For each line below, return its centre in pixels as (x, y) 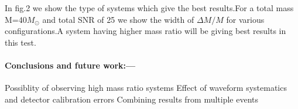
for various (245, 19)
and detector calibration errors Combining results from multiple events (132, 99)
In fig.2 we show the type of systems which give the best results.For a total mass (149, 8)
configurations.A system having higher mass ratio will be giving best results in (145, 31)
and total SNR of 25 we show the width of (118, 19)
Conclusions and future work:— (70, 65)
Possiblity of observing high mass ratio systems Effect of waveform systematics (146, 88)
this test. (20, 42)
